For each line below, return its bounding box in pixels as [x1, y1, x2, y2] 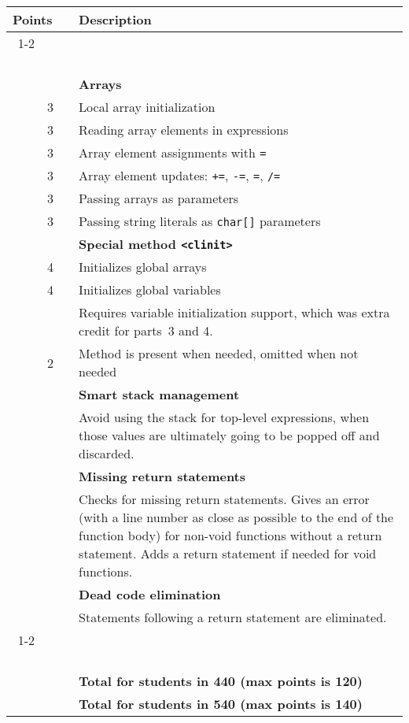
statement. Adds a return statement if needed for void [79, 544, 377, 562]
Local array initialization [79, 98, 216, 116]
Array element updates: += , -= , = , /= [79, 166, 281, 184]
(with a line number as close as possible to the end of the [79, 508, 394, 526]
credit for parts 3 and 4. [79, 321, 213, 339]
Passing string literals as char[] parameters [79, 212, 321, 230]
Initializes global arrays [79, 258, 207, 276]
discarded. [79, 444, 134, 462]
